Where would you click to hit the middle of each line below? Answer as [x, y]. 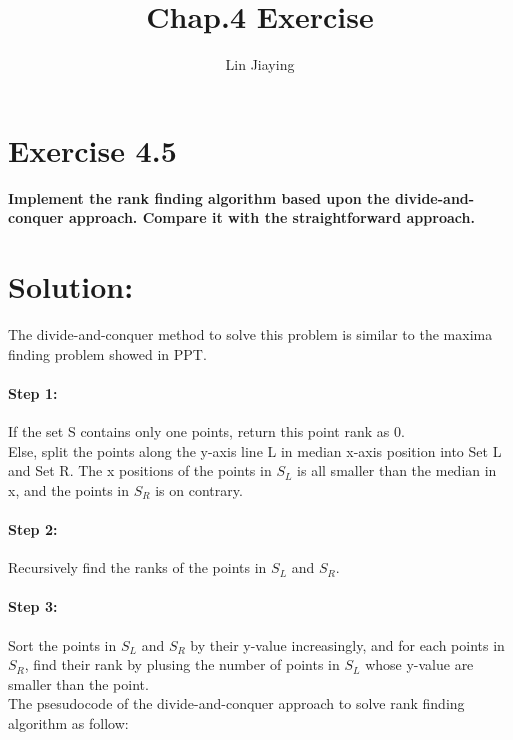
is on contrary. [199, 489]
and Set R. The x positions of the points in [140, 470]
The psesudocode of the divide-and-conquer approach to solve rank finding [236, 703]
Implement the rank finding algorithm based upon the [199, 197]
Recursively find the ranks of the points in [137, 567]
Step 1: [33, 392]
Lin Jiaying [260, 64]
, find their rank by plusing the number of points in [182, 664]
